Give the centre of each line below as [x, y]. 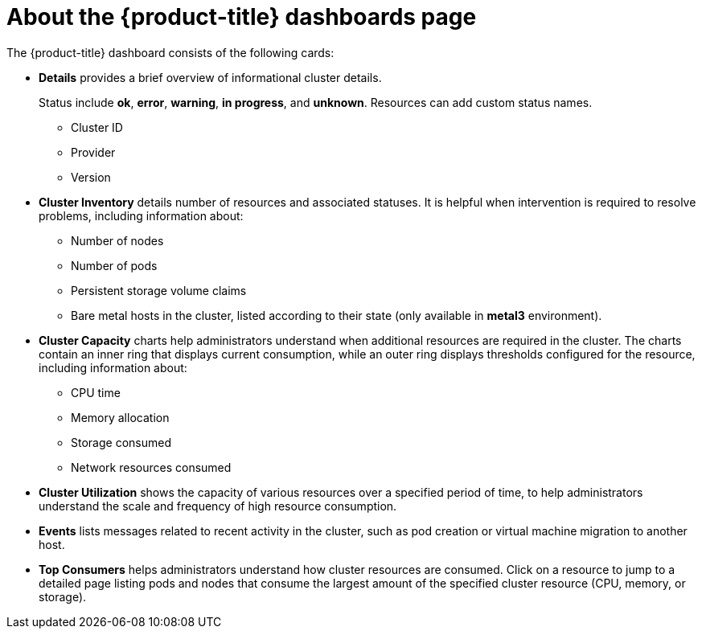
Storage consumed [121, 442]
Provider [93, 152]
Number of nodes [117, 240]
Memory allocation [120, 417]
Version [91, 177]
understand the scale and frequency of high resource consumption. [218, 506]
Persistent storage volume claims [159, 290]
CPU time [96, 392]
